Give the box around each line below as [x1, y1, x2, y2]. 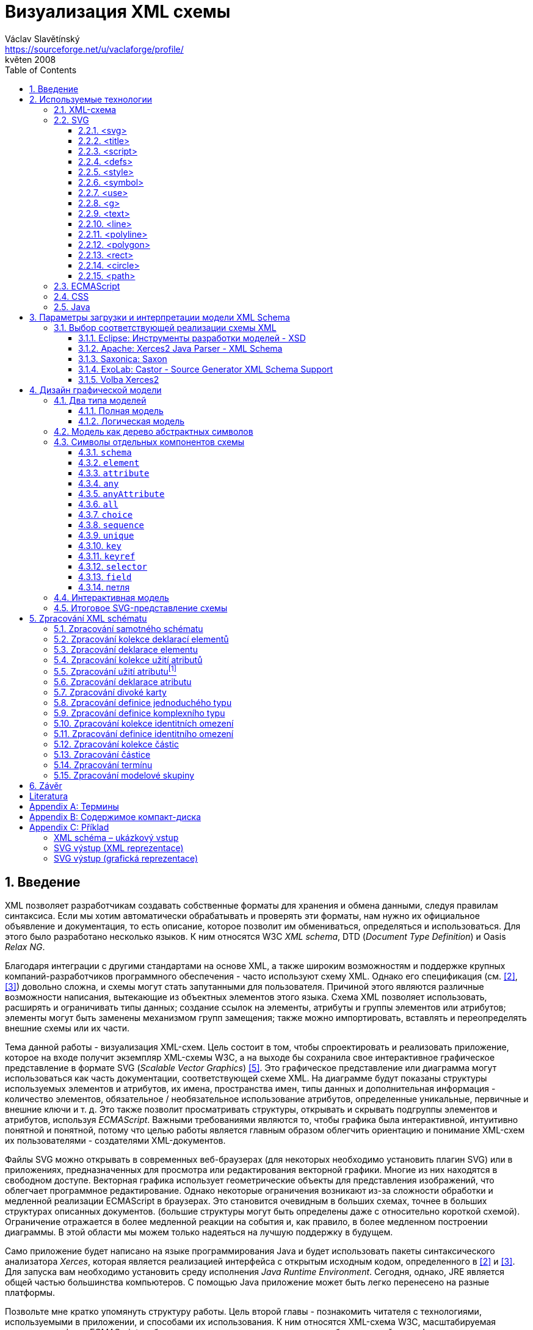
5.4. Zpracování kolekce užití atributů [54, 654, 203, 665]
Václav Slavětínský [5, 33, 80, 44]
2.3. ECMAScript [54, 280, 120, 291]
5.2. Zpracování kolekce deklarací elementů [54, 633, 229, 644]
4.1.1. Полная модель [78, 405, 164, 416]
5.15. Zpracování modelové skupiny [54, 770, 195, 781]
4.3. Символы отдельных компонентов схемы [54, 436, 245, 447]
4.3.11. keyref [78, 550, 136, 561]
